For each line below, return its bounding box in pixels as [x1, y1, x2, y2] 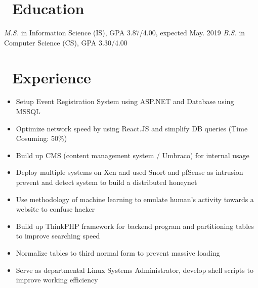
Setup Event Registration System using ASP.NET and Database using [16, 96, 234, 107]
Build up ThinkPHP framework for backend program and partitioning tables [16, 220, 254, 231]
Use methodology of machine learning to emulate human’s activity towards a [16, 194, 254, 204]
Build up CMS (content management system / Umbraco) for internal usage [16, 150, 249, 160]
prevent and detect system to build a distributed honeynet [16, 177, 197, 187]
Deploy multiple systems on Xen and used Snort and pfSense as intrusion [16, 167, 243, 177]
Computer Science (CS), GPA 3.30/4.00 [4, 37, 127, 47]
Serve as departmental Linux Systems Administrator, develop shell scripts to [16, 264, 253, 275]
